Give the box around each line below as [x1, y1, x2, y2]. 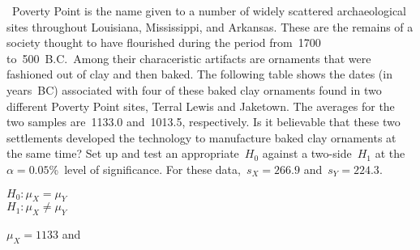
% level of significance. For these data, [49, 160, 241, 177]
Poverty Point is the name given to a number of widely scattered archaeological [11, 2, 406, 19]
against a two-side [262, 145, 352, 162]
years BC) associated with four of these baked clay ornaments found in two [6, 81, 382, 98]
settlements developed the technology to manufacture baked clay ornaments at [6, 129, 396, 146]
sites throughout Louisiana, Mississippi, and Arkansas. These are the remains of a [6, 18, 414, 35]
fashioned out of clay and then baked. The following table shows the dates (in [6, 66, 392, 83]
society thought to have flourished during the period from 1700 [6, 34, 321, 51]
